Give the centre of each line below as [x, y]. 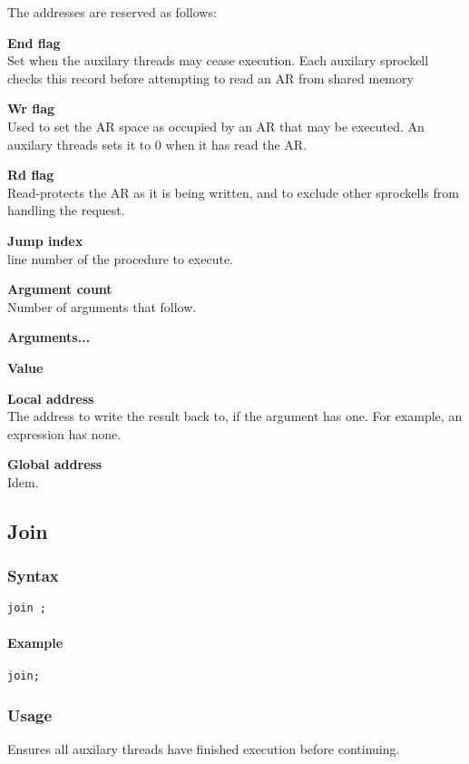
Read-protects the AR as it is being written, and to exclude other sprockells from [233, 192]
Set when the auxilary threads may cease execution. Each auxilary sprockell [218, 60]
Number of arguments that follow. [102, 306]
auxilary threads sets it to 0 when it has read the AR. [157, 144]
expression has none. [64, 433]
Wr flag [31, 108]
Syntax [33, 576]
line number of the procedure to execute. [121, 258]
